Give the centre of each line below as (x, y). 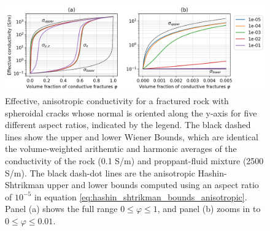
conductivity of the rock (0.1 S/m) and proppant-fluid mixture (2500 (134, 161)
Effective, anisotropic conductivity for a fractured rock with (117, 101)
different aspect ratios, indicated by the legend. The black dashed (128, 125)
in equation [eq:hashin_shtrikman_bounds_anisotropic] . (141, 196)
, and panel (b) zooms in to (209, 209)
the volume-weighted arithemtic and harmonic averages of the (121, 149)
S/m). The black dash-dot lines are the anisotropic (100, 172)
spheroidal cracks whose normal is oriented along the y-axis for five (131, 112)
